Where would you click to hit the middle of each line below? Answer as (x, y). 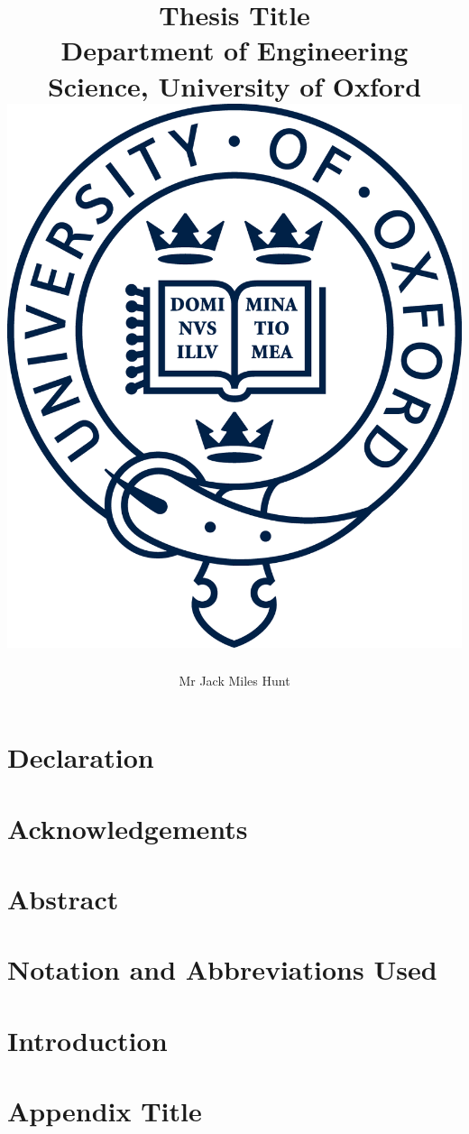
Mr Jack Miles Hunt (234, 680)
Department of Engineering (234, 50)
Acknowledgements (128, 828)
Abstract (63, 898)
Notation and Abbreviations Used (222, 969)
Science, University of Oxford (234, 85)
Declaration (81, 757)
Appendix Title (105, 1111)
